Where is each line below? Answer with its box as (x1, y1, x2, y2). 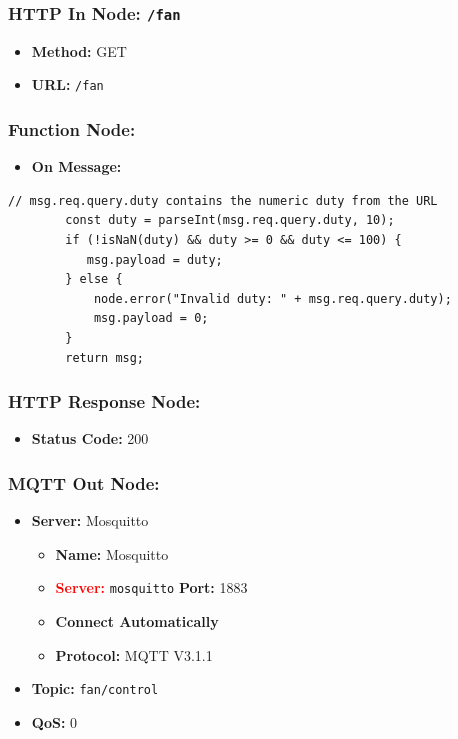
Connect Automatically (55, 611, 219, 632)
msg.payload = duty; (86, 252, 223, 267)
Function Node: (8, 116, 136, 141)
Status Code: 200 (31, 428, 149, 449)
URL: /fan (31, 74, 104, 95)
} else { (65, 272, 123, 287)
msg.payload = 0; (93, 311, 209, 326)
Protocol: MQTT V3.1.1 (55, 644, 213, 665)
